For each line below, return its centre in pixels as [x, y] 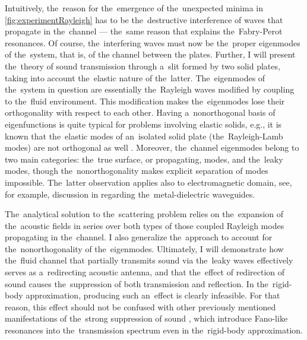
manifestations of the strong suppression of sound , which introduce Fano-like [146, 318]
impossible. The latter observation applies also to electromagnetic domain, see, [148, 182]
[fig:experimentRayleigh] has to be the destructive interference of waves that [144, 19]
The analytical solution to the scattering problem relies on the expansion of [144, 214]
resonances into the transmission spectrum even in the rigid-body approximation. [154, 330]
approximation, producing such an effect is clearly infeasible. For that [153, 295]
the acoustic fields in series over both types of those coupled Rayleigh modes [145, 225]
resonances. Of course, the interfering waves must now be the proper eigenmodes [153, 42]
